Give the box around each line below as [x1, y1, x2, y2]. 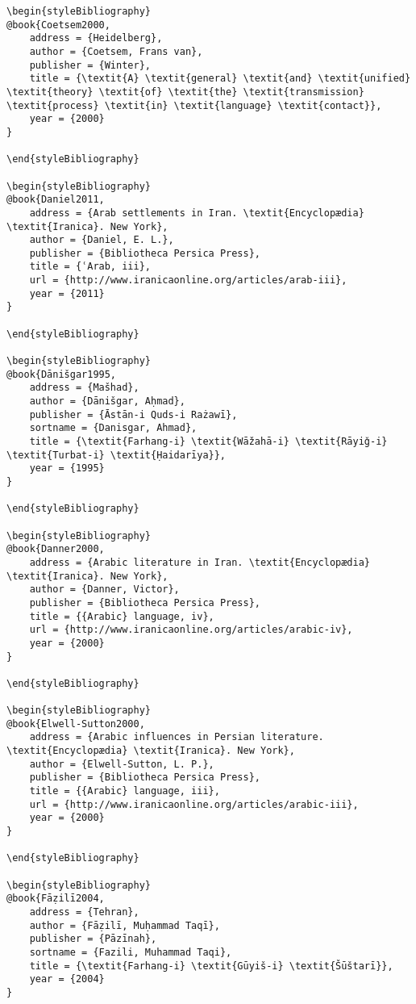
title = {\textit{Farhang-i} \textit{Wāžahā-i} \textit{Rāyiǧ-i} [29, 436, 388, 447]
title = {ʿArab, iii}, [29, 261, 151, 273]
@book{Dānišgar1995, [6, 368, 117, 380]
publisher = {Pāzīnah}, [29, 933, 157, 945]
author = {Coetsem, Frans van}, [29, 45, 203, 57]
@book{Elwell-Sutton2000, [6, 717, 145, 730]
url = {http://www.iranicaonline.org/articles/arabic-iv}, [29, 624, 353, 636]
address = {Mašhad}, [29, 382, 139, 394]
